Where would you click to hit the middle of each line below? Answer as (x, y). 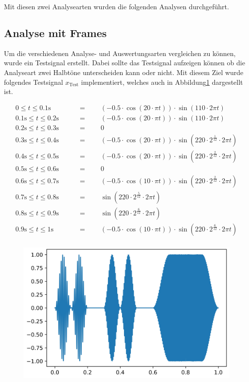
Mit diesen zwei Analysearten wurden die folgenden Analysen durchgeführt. (116, 6)
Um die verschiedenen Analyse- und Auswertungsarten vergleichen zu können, (120, 53)
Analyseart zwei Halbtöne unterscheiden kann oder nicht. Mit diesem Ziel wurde (124, 72)
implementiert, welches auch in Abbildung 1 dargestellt (162, 82)
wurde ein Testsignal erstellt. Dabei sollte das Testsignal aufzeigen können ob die (124, 63)
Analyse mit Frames (55, 32)
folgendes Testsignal (34, 82)
